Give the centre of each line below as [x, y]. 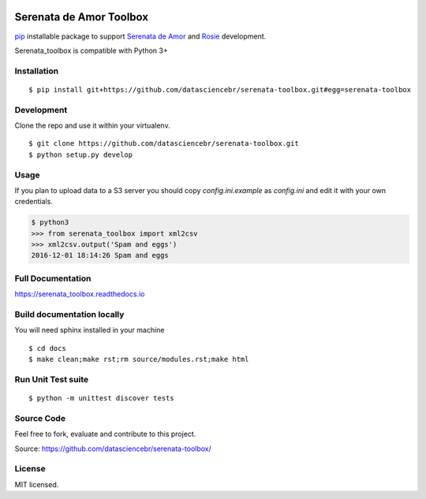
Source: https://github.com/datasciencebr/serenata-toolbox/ [113, 449]
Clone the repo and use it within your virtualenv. [92, 125]
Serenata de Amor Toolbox [82, 17]
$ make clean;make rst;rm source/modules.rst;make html [139, 359]
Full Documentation [53, 278]
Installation [37, 71]
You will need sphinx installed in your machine [90, 330]
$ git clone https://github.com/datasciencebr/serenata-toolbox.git [164, 143]
